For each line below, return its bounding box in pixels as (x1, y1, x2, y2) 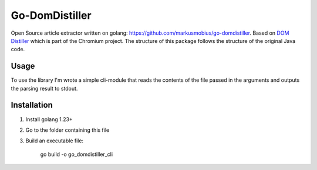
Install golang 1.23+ (25, 115, 73, 123)
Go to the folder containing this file (25, 126, 110, 134)
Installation (11, 100, 53, 110)
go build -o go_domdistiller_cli (40, 151, 113, 158)
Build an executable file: (25, 137, 84, 144)
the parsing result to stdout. (11, 85, 78, 92)
